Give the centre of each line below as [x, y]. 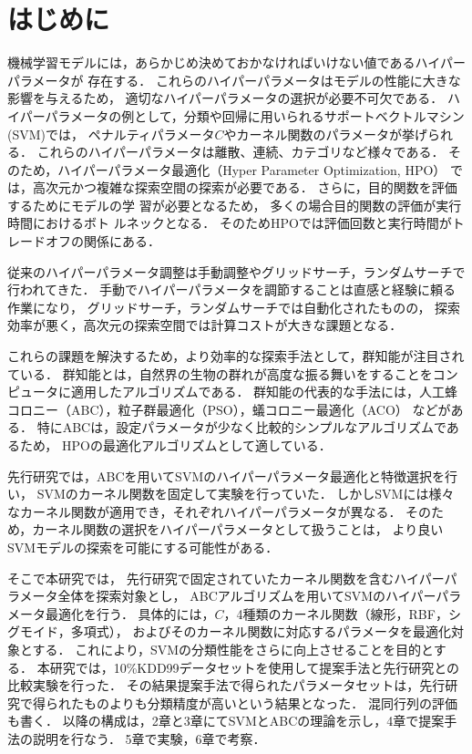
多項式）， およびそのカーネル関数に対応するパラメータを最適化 [261, 631]
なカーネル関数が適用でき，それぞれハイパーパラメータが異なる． [205, 511]
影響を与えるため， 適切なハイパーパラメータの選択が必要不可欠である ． [226, 98]
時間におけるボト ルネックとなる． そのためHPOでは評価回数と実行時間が [230, 223]
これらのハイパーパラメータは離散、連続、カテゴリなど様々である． [241, 152]
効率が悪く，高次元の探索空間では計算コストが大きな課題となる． [205, 325]
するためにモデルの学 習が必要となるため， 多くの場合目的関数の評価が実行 [235, 205]
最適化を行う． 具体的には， [130, 613]
